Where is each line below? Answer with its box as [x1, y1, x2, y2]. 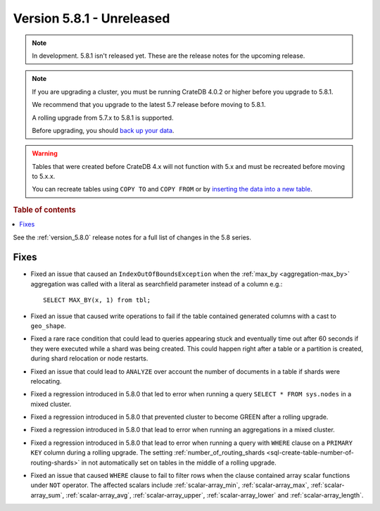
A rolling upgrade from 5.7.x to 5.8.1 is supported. [32, 113, 174, 122]
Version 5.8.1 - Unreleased [13, 11, 170, 26]
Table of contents [13, 205, 77, 215]
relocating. [30, 377, 62, 385]
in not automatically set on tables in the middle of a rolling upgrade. [81, 458, 277, 467]
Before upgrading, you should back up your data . [32, 126, 175, 134]
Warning [32, 149, 58, 158]
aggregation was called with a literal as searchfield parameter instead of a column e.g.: [30, 279, 283, 288]
